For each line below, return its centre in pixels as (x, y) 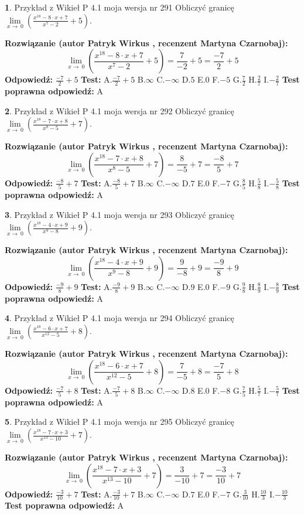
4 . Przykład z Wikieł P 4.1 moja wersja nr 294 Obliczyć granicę (119, 318)
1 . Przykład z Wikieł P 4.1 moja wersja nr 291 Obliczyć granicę (119, 7)
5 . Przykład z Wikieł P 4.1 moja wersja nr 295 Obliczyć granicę (119, 422)
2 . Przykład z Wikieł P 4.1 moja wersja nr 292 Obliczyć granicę (119, 110)
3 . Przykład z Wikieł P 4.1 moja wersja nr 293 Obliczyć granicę (119, 214)
